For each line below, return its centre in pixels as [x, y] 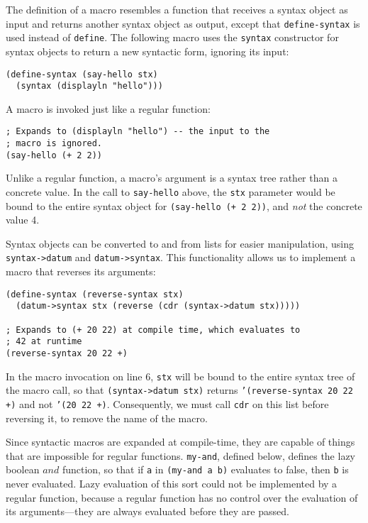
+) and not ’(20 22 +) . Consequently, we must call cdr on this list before [167, 403]
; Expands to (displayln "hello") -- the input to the [138, 132]
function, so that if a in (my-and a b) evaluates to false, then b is [205, 469]
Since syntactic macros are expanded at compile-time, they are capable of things [180, 442]
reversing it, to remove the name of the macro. [107, 418]
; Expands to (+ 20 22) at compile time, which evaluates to [153, 330]
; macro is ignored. [54, 144]
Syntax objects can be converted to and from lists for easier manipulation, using [180, 243]
